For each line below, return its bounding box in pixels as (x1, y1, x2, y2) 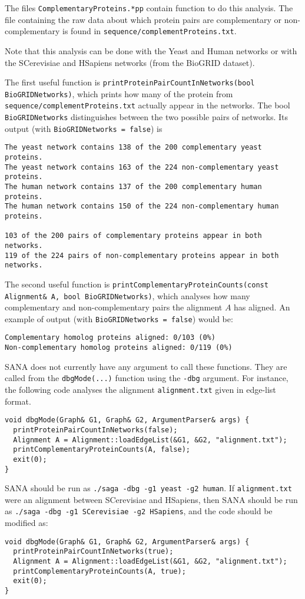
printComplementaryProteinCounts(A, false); (13, 445, 190, 454)
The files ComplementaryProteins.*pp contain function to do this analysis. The (5, 2, 293, 14)
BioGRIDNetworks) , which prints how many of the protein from (5, 87, 233, 100)
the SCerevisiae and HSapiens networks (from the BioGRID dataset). (5, 56, 255, 68)
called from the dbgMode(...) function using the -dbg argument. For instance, (5, 372, 289, 384)
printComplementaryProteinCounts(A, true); (13, 567, 186, 575)
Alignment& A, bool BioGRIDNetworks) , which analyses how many (5, 289, 250, 302)
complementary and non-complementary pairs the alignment (5, 301, 223, 313)
